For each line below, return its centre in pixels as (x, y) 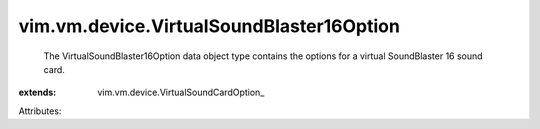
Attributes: (40, 111)
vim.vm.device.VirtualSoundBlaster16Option (209, 26)
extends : (37, 92)
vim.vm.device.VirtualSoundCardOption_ (181, 92)
